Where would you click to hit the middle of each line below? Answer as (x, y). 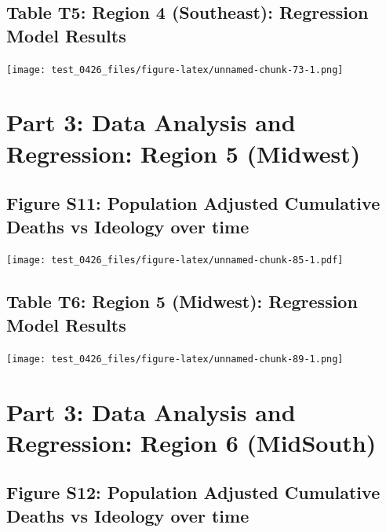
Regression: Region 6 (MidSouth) (191, 442)
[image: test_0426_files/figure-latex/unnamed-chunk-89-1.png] (175, 359)
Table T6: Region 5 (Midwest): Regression (182, 301)
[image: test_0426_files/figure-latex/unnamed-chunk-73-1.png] (175, 70)
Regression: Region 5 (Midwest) (184, 153)
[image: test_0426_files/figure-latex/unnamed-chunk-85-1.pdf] (175, 260)
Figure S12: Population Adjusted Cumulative (193, 492)
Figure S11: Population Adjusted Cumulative (193, 203)
